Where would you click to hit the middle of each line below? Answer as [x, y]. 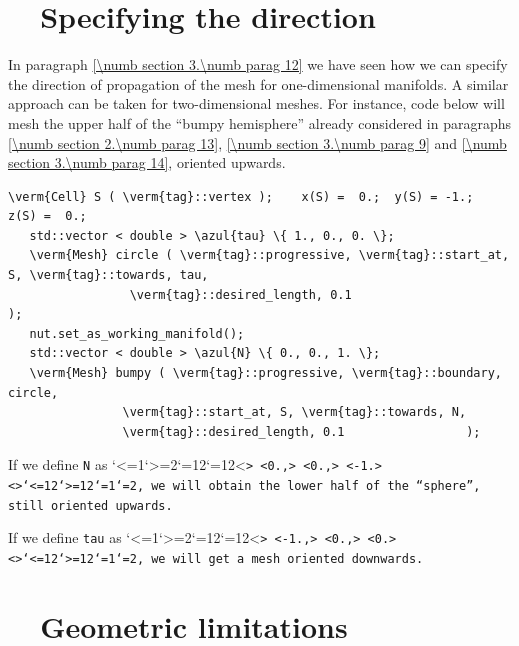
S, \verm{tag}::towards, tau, [108, 275]
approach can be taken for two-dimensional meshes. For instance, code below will [256, 103]
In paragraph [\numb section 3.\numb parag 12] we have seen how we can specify [258, 64]
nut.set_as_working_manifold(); [137, 333]
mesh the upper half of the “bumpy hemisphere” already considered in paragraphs [260, 122]
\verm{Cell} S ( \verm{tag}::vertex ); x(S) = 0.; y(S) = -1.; [241, 196]
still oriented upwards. [90, 505]
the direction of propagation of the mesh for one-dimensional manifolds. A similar [258, 83]
